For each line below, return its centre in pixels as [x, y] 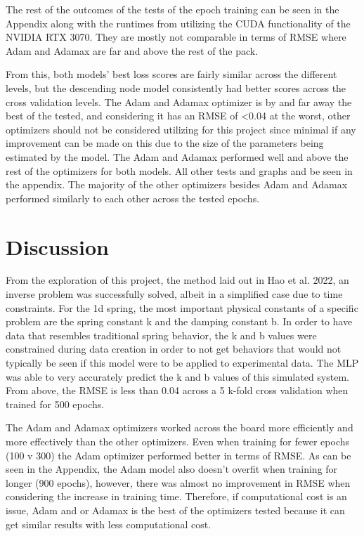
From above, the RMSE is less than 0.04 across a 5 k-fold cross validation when [177, 390]
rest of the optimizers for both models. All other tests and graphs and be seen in [179, 170]
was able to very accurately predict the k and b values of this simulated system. [177, 376]
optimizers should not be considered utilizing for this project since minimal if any [181, 129]
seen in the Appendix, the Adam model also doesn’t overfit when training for [172, 469]
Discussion [57, 246]
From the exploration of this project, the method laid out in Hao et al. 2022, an [177, 280]
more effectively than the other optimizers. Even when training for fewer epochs [178, 441]
